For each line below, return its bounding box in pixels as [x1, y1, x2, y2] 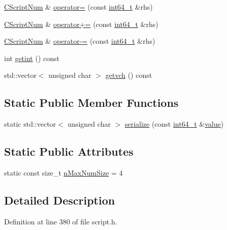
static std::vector [4, 119, 56, 129]
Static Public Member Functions [4, 95, 179, 110]
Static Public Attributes [4, 143, 134, 159]
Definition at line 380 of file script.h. [4, 216, 117, 226]
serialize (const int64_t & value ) [124, 119, 224, 129]
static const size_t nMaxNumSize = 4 [4, 167, 123, 178]
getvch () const [105, 70, 152, 80]
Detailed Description [4, 192, 115, 208]
